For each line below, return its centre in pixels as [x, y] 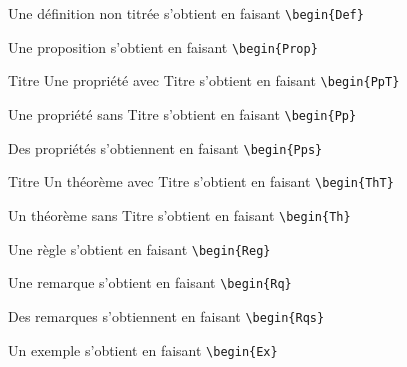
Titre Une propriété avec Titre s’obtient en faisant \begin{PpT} [204, 80]
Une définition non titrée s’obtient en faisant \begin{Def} [186, 13]
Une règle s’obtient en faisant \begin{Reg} [139, 248]
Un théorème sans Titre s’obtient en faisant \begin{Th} [179, 214]
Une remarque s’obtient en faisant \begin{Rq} [150, 282]
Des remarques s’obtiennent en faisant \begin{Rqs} [166, 315]
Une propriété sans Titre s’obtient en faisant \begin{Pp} [182, 113]
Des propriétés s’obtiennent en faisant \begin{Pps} [165, 147]
